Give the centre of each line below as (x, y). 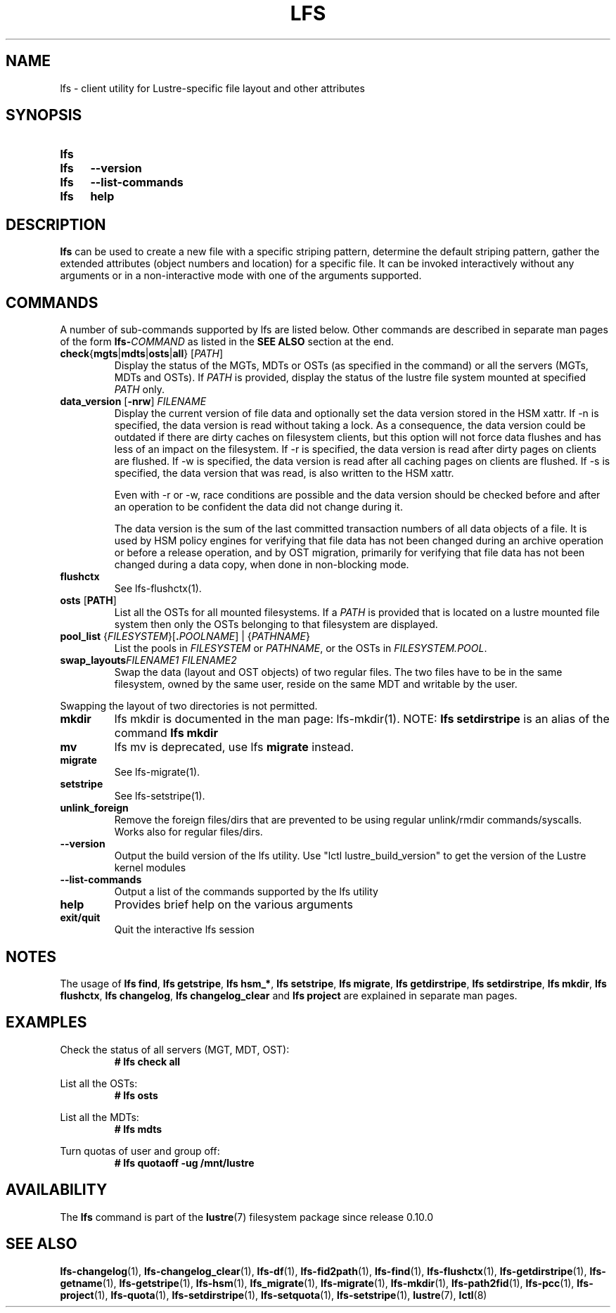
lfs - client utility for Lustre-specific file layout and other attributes (212, 88)
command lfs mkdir (166, 733)
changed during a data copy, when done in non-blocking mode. (262, 565)
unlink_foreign (94, 808)
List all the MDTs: (100, 1117)
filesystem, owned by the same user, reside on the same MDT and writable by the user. (316, 684)
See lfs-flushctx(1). (158, 589)
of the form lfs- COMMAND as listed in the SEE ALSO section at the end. (227, 342)
